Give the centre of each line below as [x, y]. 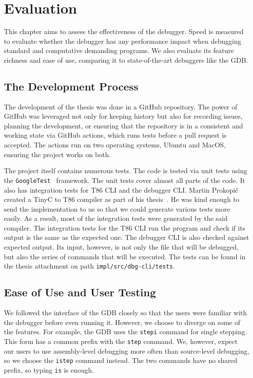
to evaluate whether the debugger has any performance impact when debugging [123, 41]
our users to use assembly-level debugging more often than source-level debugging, [127, 351]
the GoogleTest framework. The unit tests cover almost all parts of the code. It [125, 180]
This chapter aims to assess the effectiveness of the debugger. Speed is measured [124, 31]
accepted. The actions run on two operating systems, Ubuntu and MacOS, [115, 145]
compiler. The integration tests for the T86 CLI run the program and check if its [125, 227]
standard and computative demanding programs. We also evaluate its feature [119, 50]
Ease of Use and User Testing [80, 292]
